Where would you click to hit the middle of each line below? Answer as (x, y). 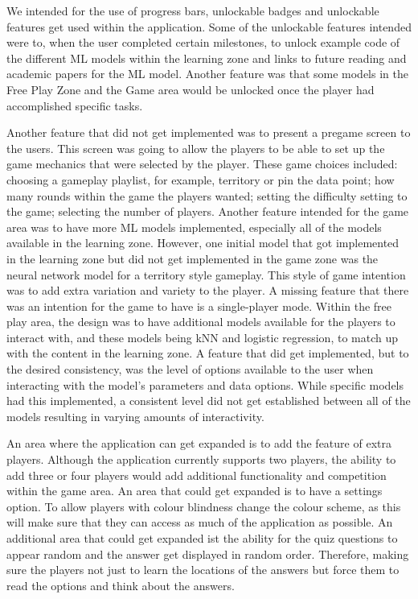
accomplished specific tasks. (75, 105)
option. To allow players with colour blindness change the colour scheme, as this (204, 506)
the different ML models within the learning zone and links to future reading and (207, 58)
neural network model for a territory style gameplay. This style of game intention (206, 274)
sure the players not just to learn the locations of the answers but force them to (203, 570)
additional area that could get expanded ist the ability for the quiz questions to (202, 538)
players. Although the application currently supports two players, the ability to (201, 459)
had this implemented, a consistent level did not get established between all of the (209, 401)
